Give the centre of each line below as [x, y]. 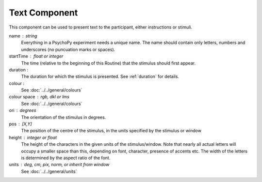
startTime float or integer [36, 56]
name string [23, 36]
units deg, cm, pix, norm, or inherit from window [59, 165]
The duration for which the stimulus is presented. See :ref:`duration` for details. [100, 76]
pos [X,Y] [21, 124]
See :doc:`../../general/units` [49, 171]
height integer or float [33, 137]
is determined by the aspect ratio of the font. [66, 158]
